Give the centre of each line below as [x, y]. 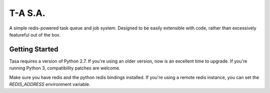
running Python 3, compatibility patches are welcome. [65, 68]
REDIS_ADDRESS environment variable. [50, 84]
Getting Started [34, 49]
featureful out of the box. [35, 34]
